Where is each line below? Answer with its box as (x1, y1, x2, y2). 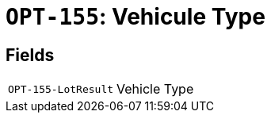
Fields (6, 44, 55, 65)
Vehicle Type (116, 81, 194, 98)
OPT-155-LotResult (8, 83, 114, 95)
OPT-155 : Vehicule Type (6, 3, 265, 30)
